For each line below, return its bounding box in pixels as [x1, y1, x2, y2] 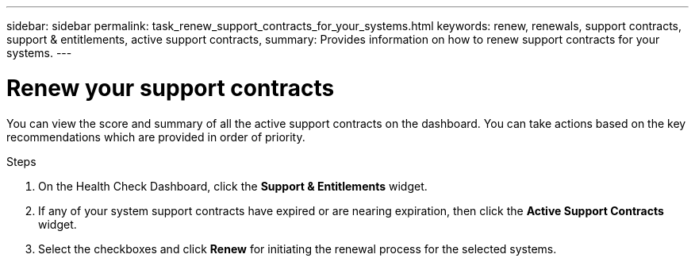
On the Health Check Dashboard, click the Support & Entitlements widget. [38, 179, 428, 193]
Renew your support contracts [6, 74, 335, 102]
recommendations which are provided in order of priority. [6, 129, 305, 144]
